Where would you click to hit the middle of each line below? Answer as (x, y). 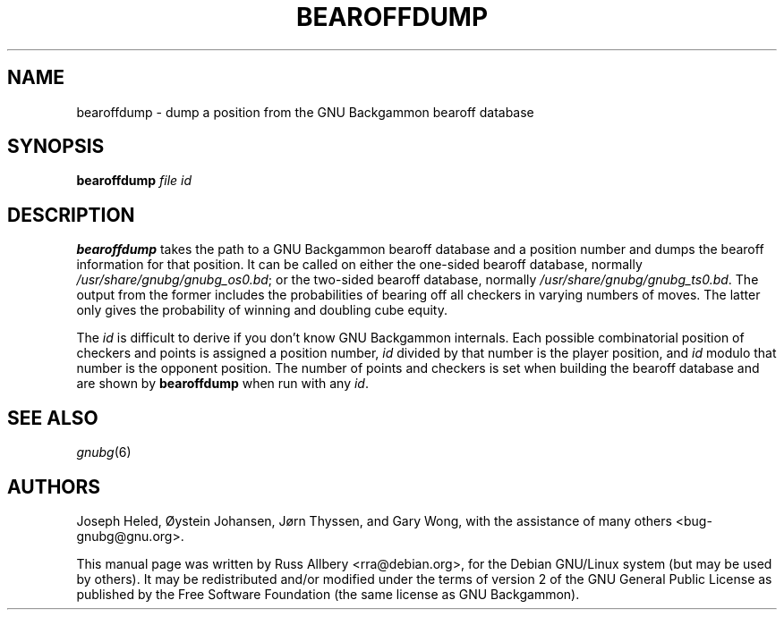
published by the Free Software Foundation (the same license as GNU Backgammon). (328, 594)
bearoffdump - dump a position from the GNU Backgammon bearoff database (305, 112)
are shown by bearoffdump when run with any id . (222, 384)
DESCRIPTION (71, 215)
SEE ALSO (53, 418)
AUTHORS (54, 486)
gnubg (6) (104, 452)
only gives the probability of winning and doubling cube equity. (262, 310)
